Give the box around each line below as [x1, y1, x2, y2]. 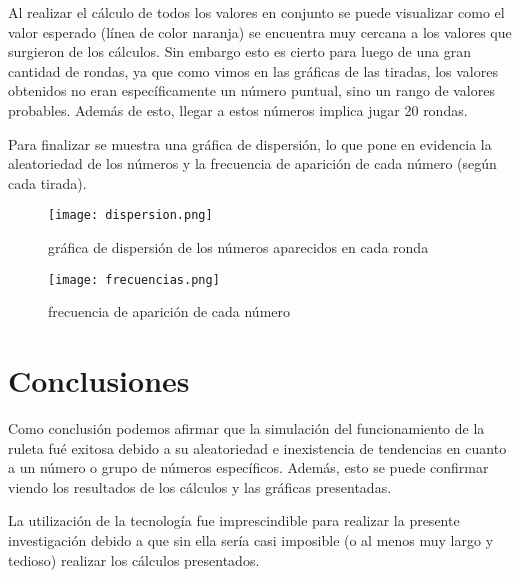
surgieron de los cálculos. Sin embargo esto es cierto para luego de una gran [8, 41, 471, 62]
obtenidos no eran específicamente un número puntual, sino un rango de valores [8, 80, 495, 101]
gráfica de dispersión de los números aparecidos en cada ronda [48, 237, 429, 257]
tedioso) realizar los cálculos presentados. [8, 549, 260, 570]
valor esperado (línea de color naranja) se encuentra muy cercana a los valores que [8, 21, 512, 42]
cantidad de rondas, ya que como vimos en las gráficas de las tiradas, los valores [8, 60, 498, 81]
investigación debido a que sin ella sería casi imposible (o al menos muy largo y [8, 529, 494, 550]
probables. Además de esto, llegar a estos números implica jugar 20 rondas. [8, 99, 468, 120]
